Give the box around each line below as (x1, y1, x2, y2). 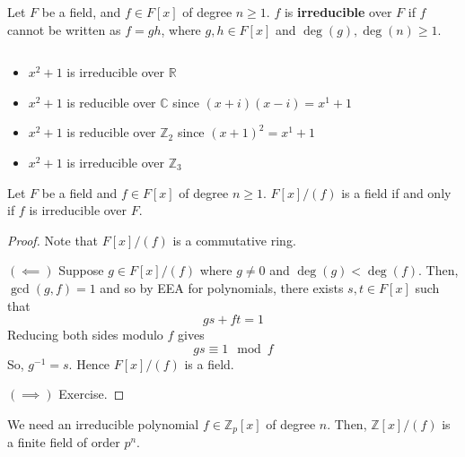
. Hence (68, 354, 110, 373)
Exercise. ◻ (58, 384, 125, 403)
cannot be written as (7, 20, 121, 39)
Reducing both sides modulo (7, 325, 163, 344)
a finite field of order (7, 433, 120, 452)
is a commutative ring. (172, 230, 296, 249)
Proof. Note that (7, 230, 99, 249)
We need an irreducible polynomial (7, 414, 199, 433)
